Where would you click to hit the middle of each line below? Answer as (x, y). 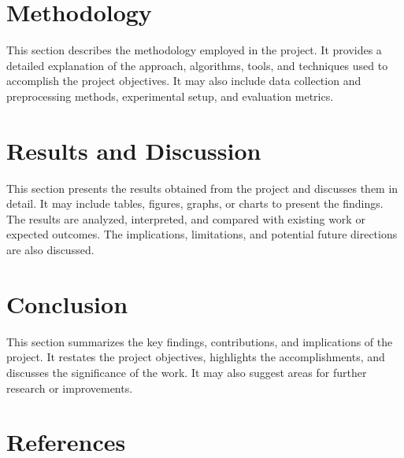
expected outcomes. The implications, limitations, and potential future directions (202, 234)
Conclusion (67, 303)
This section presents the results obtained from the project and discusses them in (202, 188)
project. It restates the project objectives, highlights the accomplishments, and (196, 357)
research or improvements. (70, 388)
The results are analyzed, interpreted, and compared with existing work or (186, 218)
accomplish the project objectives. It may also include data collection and (184, 81)
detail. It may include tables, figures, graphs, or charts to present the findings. (195, 203)
